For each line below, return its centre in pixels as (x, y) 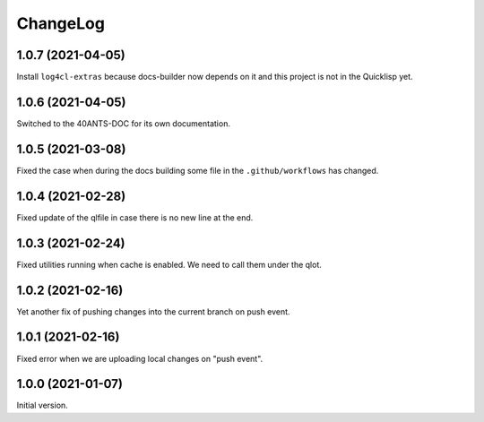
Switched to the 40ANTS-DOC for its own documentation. (123, 123)
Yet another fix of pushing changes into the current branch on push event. (153, 311)
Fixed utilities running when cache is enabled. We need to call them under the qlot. (169, 264)
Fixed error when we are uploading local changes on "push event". (140, 358)
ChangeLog (60, 23)
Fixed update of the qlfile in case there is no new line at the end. (135, 217)
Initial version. (43, 405)
